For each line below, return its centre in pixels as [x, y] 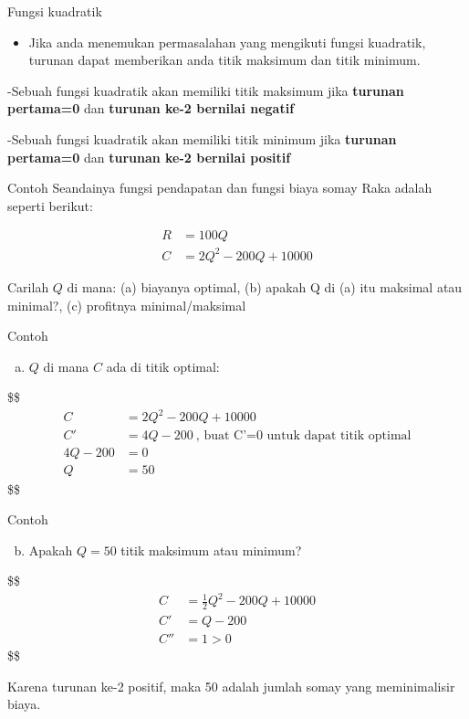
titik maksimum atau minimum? [211, 550]
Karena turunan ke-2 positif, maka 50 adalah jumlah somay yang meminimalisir [231, 686]
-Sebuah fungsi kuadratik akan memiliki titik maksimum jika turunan [206, 90]
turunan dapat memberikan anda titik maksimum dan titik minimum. [224, 60]
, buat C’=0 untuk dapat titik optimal [303, 436]
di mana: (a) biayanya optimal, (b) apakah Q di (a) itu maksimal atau [265, 286]
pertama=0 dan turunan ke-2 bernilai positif [149, 157]
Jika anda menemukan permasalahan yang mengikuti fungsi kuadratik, [227, 42]
